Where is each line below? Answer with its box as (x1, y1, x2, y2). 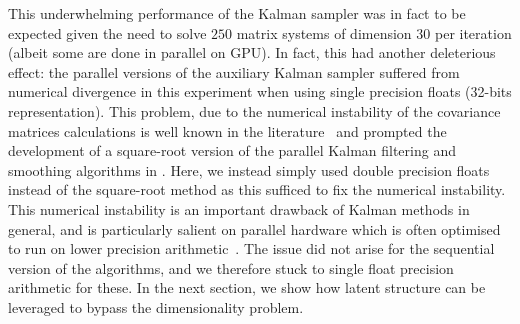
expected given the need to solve (8, 22, 207, 43)
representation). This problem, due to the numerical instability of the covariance (8, 100, 501, 121)
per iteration (434, 22, 512, 43)
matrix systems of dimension (236, 22, 412, 43)
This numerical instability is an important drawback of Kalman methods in (8, 198, 470, 219)
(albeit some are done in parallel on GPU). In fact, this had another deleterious (8, 42, 496, 63)
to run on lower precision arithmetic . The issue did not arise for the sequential (8, 238, 495, 259)
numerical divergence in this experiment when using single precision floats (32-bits (8, 81, 512, 102)
